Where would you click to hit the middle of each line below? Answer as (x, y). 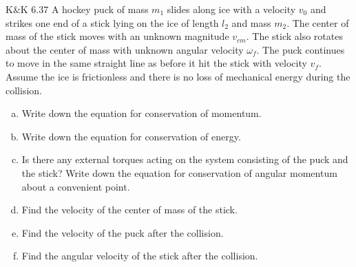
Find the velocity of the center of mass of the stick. (129, 210)
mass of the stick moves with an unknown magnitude (117, 36)
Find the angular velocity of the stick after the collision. (140, 256)
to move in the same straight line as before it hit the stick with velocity (156, 63)
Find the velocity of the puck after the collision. (123, 232)
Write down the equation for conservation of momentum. (142, 113)
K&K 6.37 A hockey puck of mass (77, 9)
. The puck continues (301, 49)
